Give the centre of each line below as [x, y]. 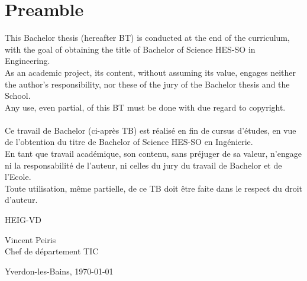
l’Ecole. [18, 177]
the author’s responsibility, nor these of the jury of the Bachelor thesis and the [147, 84]
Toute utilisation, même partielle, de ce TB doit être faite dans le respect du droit [153, 188]
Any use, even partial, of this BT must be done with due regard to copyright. [145, 107]
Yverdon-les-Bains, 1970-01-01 [59, 271]
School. [18, 96]
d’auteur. [21, 200]
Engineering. [28, 61]
